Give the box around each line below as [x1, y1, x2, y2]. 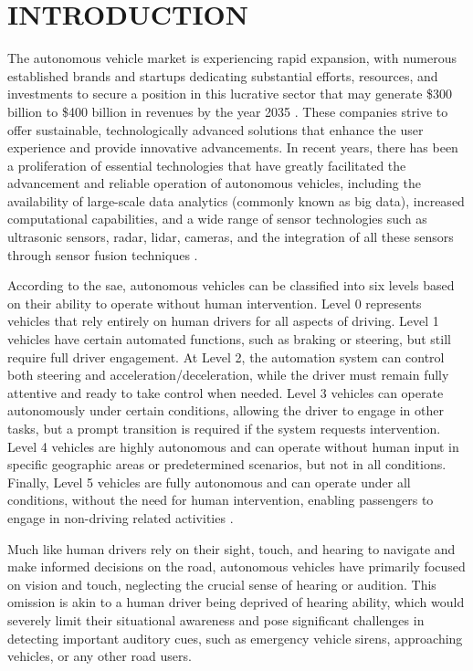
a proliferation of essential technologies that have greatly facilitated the [7, 155, 406, 174]
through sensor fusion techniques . [7, 245, 198, 264]
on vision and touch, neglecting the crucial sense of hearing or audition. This [7, 574, 436, 593]
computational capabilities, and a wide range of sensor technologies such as [7, 209, 427, 228]
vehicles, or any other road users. [7, 646, 192, 666]
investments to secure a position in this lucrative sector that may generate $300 [7, 84, 453, 103]
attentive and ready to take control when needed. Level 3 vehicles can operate [7, 383, 444, 402]
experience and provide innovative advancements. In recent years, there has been [7, 138, 458, 157]
